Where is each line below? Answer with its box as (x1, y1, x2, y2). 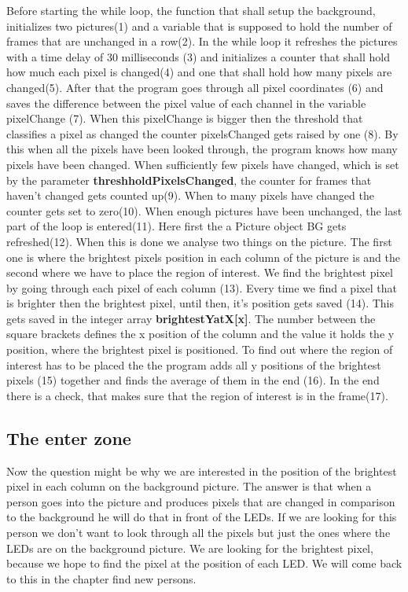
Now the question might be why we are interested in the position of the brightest (6, 462, 397, 479)
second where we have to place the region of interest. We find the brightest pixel (6, 264, 393, 281)
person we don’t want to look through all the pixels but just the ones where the (6, 524, 391, 541)
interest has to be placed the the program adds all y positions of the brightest (6, 356, 381, 373)
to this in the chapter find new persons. (6, 570, 197, 586)
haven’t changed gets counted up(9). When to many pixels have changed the (6, 187, 374, 204)
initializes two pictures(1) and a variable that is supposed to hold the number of (6, 17, 392, 34)
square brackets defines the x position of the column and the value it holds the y (6, 325, 395, 342)
